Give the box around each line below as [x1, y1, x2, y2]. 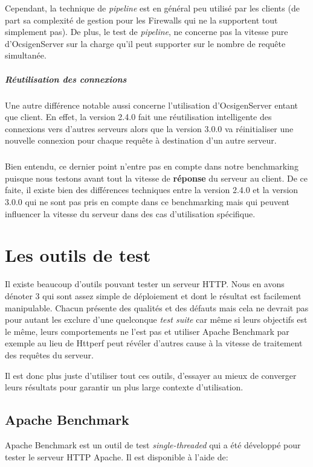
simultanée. [5, 49, 47, 62]
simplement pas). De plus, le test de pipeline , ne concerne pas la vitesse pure [5, 25, 288, 38]
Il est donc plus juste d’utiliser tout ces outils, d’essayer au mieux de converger [5, 369, 297, 381]
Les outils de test [5, 243, 151, 267]
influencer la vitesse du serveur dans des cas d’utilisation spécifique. [5, 207, 256, 220]
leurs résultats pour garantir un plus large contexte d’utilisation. [5, 381, 244, 393]
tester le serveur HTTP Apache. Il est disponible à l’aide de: [5, 450, 228, 463]
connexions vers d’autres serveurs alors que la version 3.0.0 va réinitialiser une [5, 122, 294, 135]
